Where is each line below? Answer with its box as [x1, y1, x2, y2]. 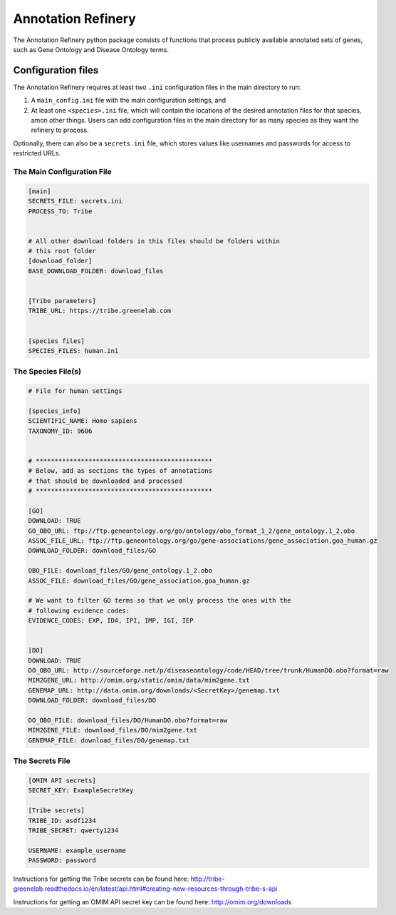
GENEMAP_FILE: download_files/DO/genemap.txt [28, 736, 190, 745]
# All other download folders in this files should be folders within [28, 237, 281, 245]
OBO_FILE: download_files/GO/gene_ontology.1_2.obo [28, 567, 213, 575]
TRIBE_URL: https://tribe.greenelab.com [28, 307, 171, 315]
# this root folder [28, 247, 96, 255]
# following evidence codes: [28, 606, 130, 615]
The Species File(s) [13, 367, 82, 377]
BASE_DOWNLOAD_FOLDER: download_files [28, 267, 164, 275]
